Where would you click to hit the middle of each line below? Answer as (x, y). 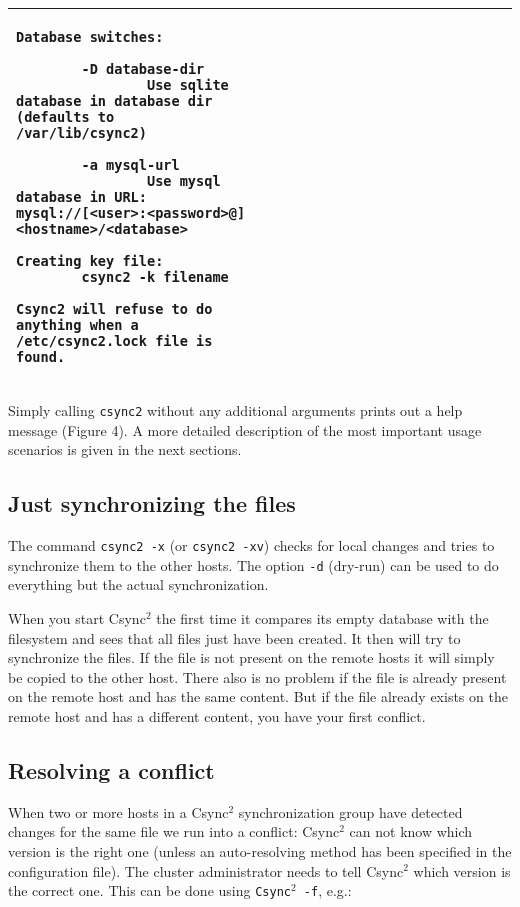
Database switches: (90, 37)
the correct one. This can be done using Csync (149, 890)
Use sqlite (187, 85)
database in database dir (114, 101)
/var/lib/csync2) (81, 133)
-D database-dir (143, 69)
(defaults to (65, 117)
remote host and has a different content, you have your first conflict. (217, 715)
